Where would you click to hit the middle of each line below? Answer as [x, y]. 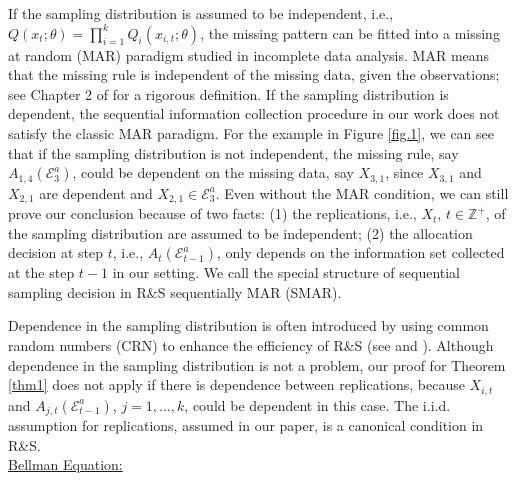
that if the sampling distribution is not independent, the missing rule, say [233, 152]
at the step [41, 272]
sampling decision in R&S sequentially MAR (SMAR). [175, 291]
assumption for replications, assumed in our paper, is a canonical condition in [246, 425]
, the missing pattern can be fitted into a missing [350, 32]
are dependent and [96, 192]
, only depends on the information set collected [360, 252]
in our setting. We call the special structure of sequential [286, 272]
